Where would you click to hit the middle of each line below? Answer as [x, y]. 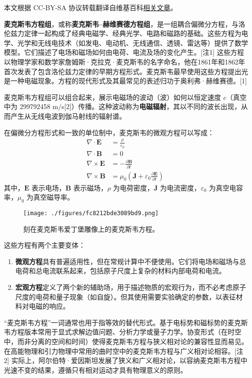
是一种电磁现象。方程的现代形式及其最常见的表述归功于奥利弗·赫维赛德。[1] [126, 81]
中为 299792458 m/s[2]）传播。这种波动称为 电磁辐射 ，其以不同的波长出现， [123, 106]
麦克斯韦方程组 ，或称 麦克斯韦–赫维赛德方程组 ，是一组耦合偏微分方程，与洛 [125, 24]
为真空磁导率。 [50, 197]
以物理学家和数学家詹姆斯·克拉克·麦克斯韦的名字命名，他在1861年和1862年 [125, 61]
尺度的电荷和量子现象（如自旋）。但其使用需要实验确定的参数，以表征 [126, 296]
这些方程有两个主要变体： [45, 245]
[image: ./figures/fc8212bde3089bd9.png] [91, 213]
